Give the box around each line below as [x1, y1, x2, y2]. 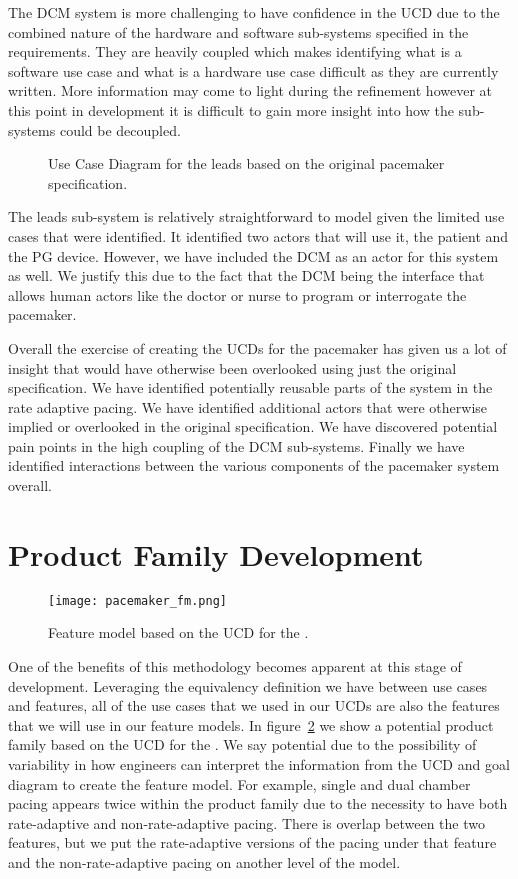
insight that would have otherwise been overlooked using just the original [8, 357, 457, 378]
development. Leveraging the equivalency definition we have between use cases [8, 675, 488, 696]
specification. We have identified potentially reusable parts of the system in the [8, 377, 493, 398]
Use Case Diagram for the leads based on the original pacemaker [48, 153, 445, 174]
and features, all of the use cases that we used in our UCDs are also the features [8, 695, 500, 716]
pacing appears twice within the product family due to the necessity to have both [8, 793, 508, 814]
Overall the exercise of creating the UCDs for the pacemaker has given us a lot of [8, 337, 507, 358]
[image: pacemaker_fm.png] [48, 593, 227, 608]
